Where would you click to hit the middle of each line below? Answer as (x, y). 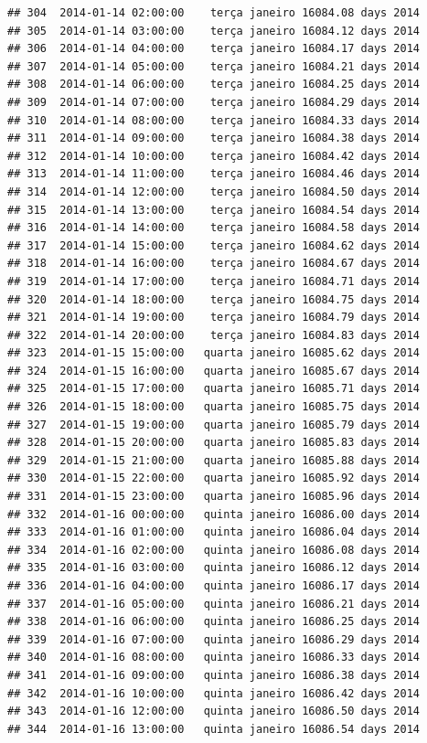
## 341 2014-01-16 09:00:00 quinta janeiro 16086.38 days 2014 (214, 675)
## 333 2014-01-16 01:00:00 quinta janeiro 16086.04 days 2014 (214, 532)
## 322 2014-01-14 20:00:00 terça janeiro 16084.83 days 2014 (214, 335)
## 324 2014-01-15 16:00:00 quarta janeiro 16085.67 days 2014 (214, 371)
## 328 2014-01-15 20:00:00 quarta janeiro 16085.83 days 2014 (214, 443)
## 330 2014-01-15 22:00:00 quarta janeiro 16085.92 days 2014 (214, 478)
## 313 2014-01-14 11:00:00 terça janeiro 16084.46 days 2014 (214, 174)
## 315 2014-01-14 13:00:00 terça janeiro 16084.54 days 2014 (214, 210)
